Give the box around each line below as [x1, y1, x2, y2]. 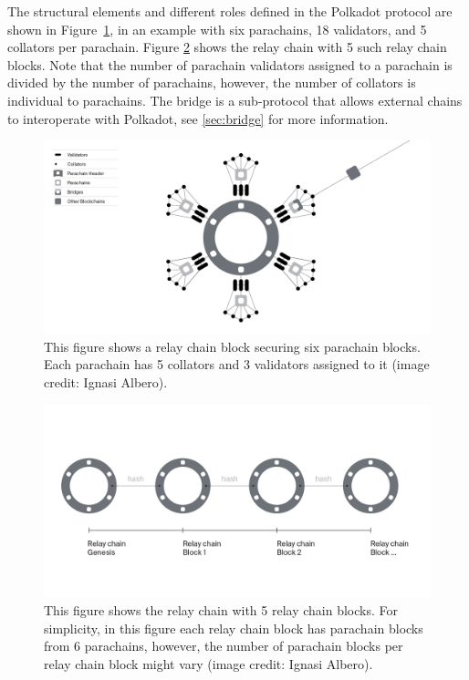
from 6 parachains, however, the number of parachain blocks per [44, 636, 403, 655]
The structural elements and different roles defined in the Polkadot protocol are [7, 2, 453, 20]
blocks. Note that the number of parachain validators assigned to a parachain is [7, 55, 453, 74]
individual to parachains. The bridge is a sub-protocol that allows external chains [7, 90, 463, 109]
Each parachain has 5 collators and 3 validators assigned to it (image [44, 355, 430, 374]
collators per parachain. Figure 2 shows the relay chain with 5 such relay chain [7, 37, 447, 57]
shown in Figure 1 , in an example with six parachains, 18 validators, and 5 [7, 19, 427, 38]
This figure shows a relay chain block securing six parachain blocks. [44, 336, 421, 355]
